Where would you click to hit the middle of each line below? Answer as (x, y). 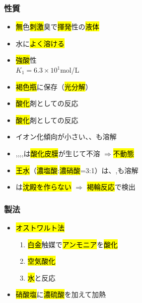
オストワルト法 (40, 227)
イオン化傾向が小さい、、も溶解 (66, 137)
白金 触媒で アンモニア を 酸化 (73, 244)
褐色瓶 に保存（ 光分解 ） (54, 86)
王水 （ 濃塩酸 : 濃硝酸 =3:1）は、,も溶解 (77, 170)
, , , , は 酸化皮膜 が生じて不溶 (58, 153)
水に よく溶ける (40, 43)
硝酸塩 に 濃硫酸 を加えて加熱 (61, 294)
